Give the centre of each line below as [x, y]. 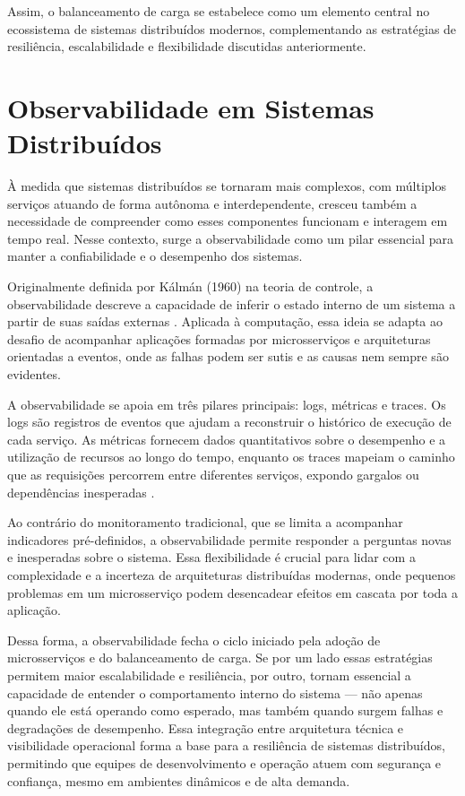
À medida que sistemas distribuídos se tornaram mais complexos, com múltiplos [227, 186]
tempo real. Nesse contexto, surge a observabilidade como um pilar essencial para [230, 238]
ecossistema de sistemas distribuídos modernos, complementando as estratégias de [232, 28]
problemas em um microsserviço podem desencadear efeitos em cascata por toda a [233, 592]
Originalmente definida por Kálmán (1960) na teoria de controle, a [190, 286]
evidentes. [34, 374]
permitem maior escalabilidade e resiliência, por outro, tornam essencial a [209, 675]
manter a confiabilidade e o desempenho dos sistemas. [155, 256]
